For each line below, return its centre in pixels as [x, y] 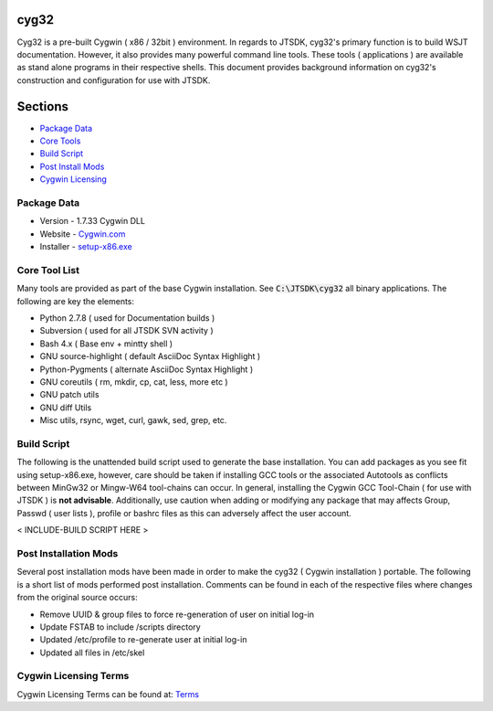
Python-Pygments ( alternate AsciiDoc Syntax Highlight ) [147, 369]
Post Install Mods [72, 166]
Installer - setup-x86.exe [86, 247]
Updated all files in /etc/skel [92, 653]
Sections [42, 106]
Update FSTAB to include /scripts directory [120, 627]
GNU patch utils [69, 395]
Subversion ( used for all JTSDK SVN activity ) [126, 331]
